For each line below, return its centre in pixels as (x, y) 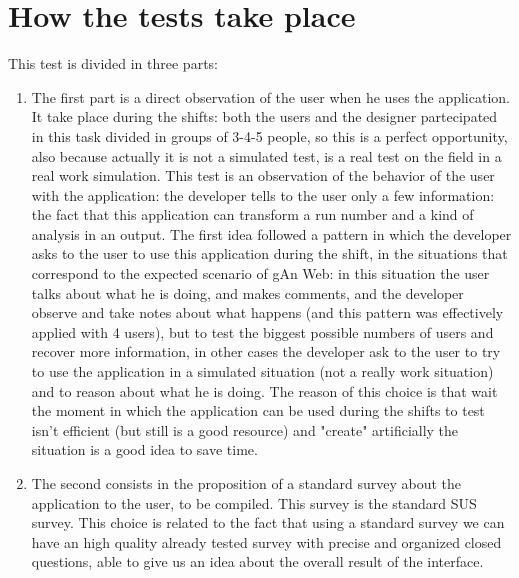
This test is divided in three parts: (113, 63)
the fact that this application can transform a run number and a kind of (252, 214)
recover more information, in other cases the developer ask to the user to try (266, 351)
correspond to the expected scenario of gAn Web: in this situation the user (260, 273)
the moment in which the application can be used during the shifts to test (258, 410)
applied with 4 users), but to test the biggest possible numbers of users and (262, 331)
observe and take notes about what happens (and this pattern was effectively (267, 312)
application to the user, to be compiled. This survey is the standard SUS (254, 502)
